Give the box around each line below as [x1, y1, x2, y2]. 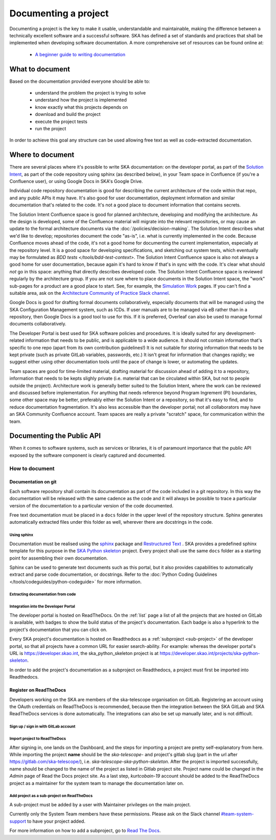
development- [226, 330, 256, 336]
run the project [35, 125, 66, 131]
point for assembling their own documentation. [9, 555, 108, 561]
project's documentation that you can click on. [9, 626, 107, 633]
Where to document [9, 151, 75, 159]
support [9, 818, 27, 824]
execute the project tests [35, 118, 88, 125]
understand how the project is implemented [35, 97, 127, 103]
